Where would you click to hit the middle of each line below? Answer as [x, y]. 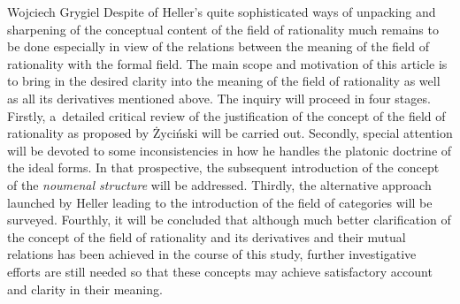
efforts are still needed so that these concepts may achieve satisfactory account [220, 271]
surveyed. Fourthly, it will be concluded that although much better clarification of [229, 220]
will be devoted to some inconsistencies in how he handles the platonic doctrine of [230, 150]
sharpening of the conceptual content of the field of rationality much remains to [223, 29]
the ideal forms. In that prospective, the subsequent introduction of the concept [223, 167]
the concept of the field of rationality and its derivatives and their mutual [207, 236]
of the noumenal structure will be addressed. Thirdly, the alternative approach [219, 184]
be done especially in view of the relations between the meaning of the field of [218, 46]
